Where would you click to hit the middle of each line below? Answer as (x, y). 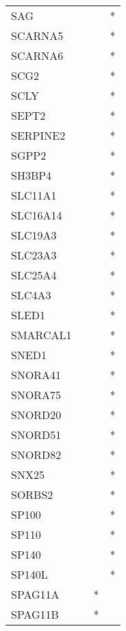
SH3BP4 (32, 175)
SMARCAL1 (41, 335)
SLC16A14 (37, 215)
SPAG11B (35, 614)
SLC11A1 (34, 195)
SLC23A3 (34, 255)
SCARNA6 (37, 55)
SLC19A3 (34, 235)
